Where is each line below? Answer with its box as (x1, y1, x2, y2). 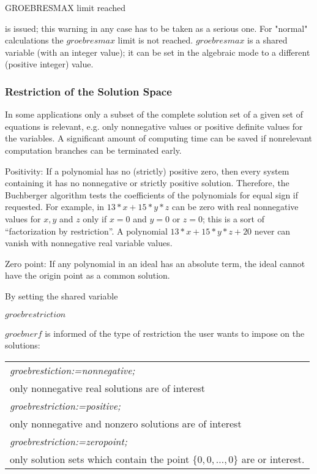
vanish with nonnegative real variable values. (5, 236, 173, 249)
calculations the (5, 34, 64, 47)
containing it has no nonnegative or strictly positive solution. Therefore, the (5, 176, 289, 189)
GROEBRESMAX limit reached (5, 1, 126, 13)
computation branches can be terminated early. (5, 143, 182, 156)
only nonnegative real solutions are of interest (10, 380, 206, 395)
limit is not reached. (117, 34, 193, 47)
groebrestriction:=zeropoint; (10, 434, 127, 448)
